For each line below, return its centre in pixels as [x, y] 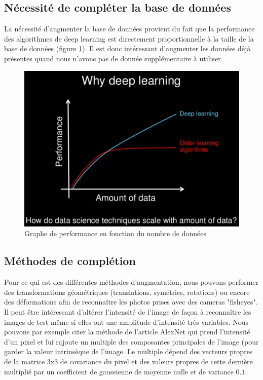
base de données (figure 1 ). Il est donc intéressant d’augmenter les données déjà [127, 48]
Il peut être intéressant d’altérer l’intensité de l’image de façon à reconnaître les [128, 311]
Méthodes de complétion [70, 261]
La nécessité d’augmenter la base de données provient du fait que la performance [129, 29]
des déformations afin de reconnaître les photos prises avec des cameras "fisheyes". [131, 302]
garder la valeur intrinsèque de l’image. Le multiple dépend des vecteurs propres [128, 351]
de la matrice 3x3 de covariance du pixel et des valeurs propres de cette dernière [128, 361]
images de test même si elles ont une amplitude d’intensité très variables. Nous [126, 321]
